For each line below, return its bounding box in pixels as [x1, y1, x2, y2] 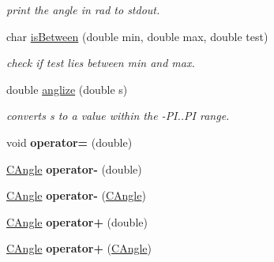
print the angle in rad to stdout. [6, 2, 160, 17]
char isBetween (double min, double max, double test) [6, 28, 268, 44]
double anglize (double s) [6, 80, 128, 97]
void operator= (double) [6, 133, 133, 150]
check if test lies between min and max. [6, 54, 195, 71]
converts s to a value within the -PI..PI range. [6, 107, 230, 124]
